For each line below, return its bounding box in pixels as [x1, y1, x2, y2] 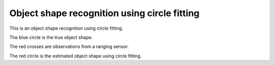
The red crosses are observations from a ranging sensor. [9, 43, 129, 50]
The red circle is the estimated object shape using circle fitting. [9, 53, 142, 59]
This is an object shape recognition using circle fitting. [9, 25, 123, 31]
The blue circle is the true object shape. [9, 34, 93, 40]
